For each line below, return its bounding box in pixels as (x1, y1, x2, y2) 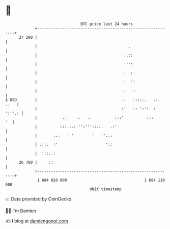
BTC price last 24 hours (80, 21, 133, 27)
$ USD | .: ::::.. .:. (5, 97, 160, 103)
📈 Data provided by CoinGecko (5, 196, 72, 202)
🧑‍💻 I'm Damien (5, 208, 37, 214)
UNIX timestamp (89, 186, 122, 192)
